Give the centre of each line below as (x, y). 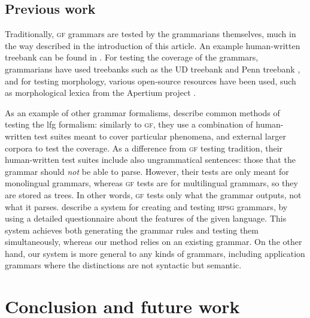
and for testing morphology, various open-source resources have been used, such (151, 81)
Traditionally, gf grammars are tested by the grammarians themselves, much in (151, 34)
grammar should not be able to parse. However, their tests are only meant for (147, 171)
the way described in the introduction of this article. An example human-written (153, 45)
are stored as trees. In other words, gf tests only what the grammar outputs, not (153, 194)
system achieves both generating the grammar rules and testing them (132, 230)
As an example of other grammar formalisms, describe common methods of (142, 112)
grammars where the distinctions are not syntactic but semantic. (123, 265)
